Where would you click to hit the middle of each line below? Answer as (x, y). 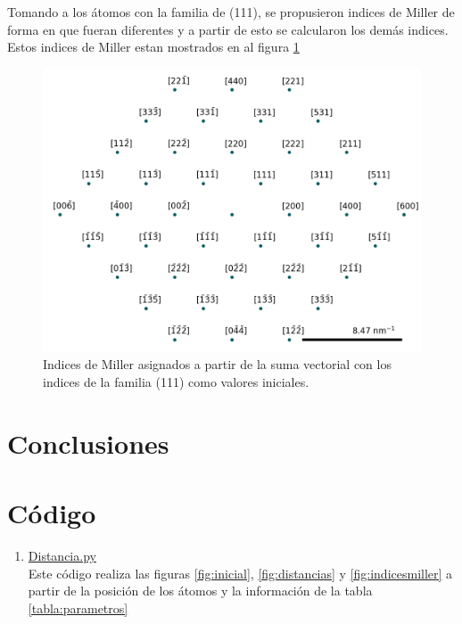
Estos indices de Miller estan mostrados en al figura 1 (153, 47)
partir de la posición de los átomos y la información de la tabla (200, 591)
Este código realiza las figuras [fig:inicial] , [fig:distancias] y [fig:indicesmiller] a (240, 573)
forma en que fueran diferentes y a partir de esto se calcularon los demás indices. (228, 29)
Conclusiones (88, 443)
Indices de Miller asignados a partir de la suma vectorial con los (217, 364)
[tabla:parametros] (78, 608)
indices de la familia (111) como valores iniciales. (176, 381)
